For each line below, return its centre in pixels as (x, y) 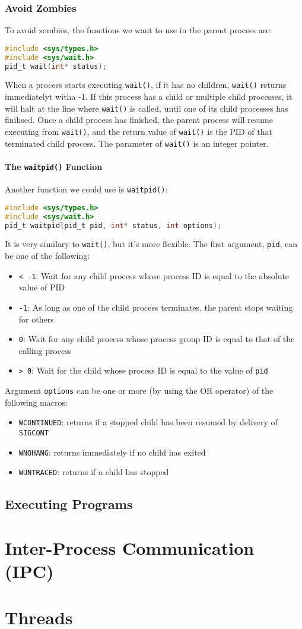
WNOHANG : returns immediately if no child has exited (112, 452)
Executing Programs (69, 504)
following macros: (36, 402)
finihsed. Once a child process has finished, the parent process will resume (139, 120)
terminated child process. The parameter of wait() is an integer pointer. (137, 143)
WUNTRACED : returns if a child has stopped (94, 472)
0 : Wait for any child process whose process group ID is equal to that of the (157, 339)
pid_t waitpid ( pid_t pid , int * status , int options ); (113, 225)
